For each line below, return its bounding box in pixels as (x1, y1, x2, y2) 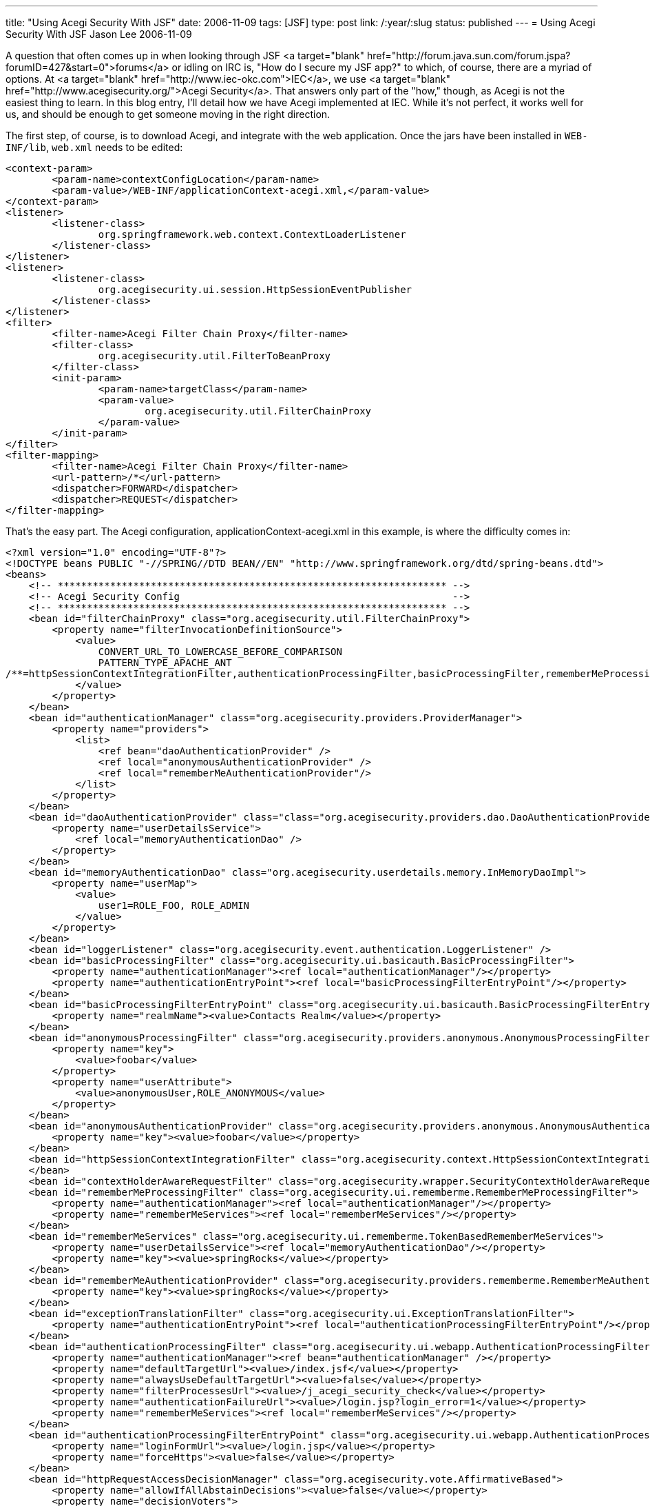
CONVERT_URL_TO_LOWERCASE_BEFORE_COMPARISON (98, 646, 342, 657)
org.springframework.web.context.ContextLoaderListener (98, 229, 406, 240)
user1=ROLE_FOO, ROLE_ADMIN (98, 900, 250, 911)
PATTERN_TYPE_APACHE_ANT (98, 657, 232, 668)
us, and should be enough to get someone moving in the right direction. (6, 108, 331, 120)
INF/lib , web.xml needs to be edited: (6, 141, 183, 153)
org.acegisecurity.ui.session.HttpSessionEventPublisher (98, 284, 412, 295)
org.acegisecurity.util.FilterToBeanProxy (98, 350, 331, 361)
